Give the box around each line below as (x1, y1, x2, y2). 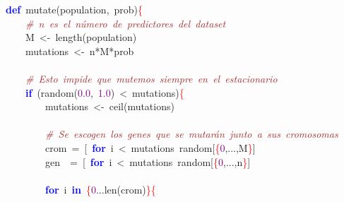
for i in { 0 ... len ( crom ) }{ (45, 182, 156, 196)
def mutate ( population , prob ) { (6, 2, 143, 16)
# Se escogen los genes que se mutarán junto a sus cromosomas (45, 126, 338, 141)
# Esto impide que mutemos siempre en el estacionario (25, 71, 278, 85)
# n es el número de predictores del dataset (25, 16, 226, 30)
